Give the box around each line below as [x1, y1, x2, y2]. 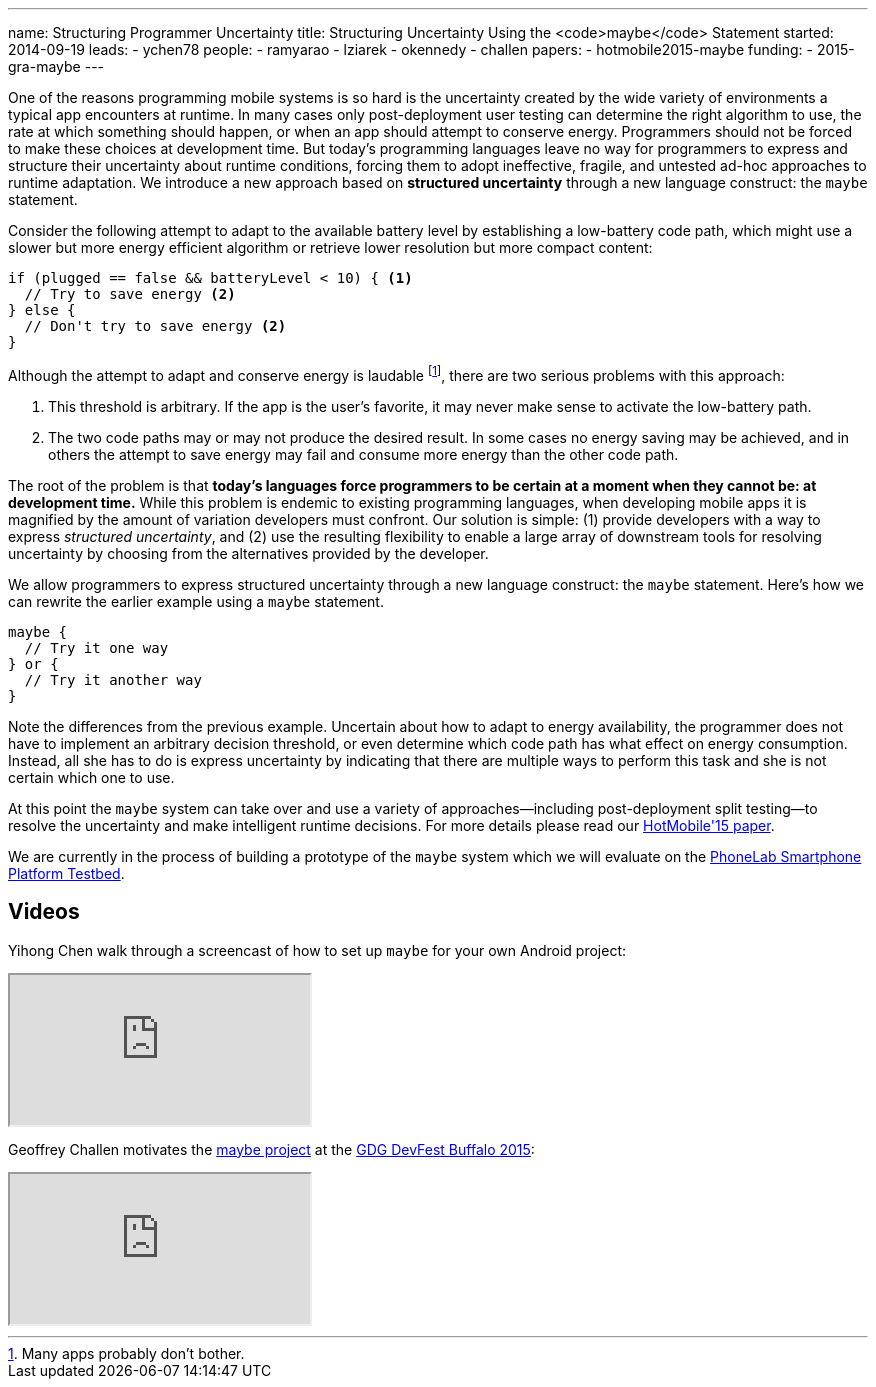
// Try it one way [24, 639, 169, 656]
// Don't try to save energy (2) [24, 318, 287, 334]
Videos [8, 899, 80, 925]
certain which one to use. [8, 768, 175, 786]
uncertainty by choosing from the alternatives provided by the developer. [8, 544, 489, 562]
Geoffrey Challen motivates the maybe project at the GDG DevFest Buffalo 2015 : [8, 1140, 535, 1158]
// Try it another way [24, 671, 202, 688]
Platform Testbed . [8, 864, 125, 882]
